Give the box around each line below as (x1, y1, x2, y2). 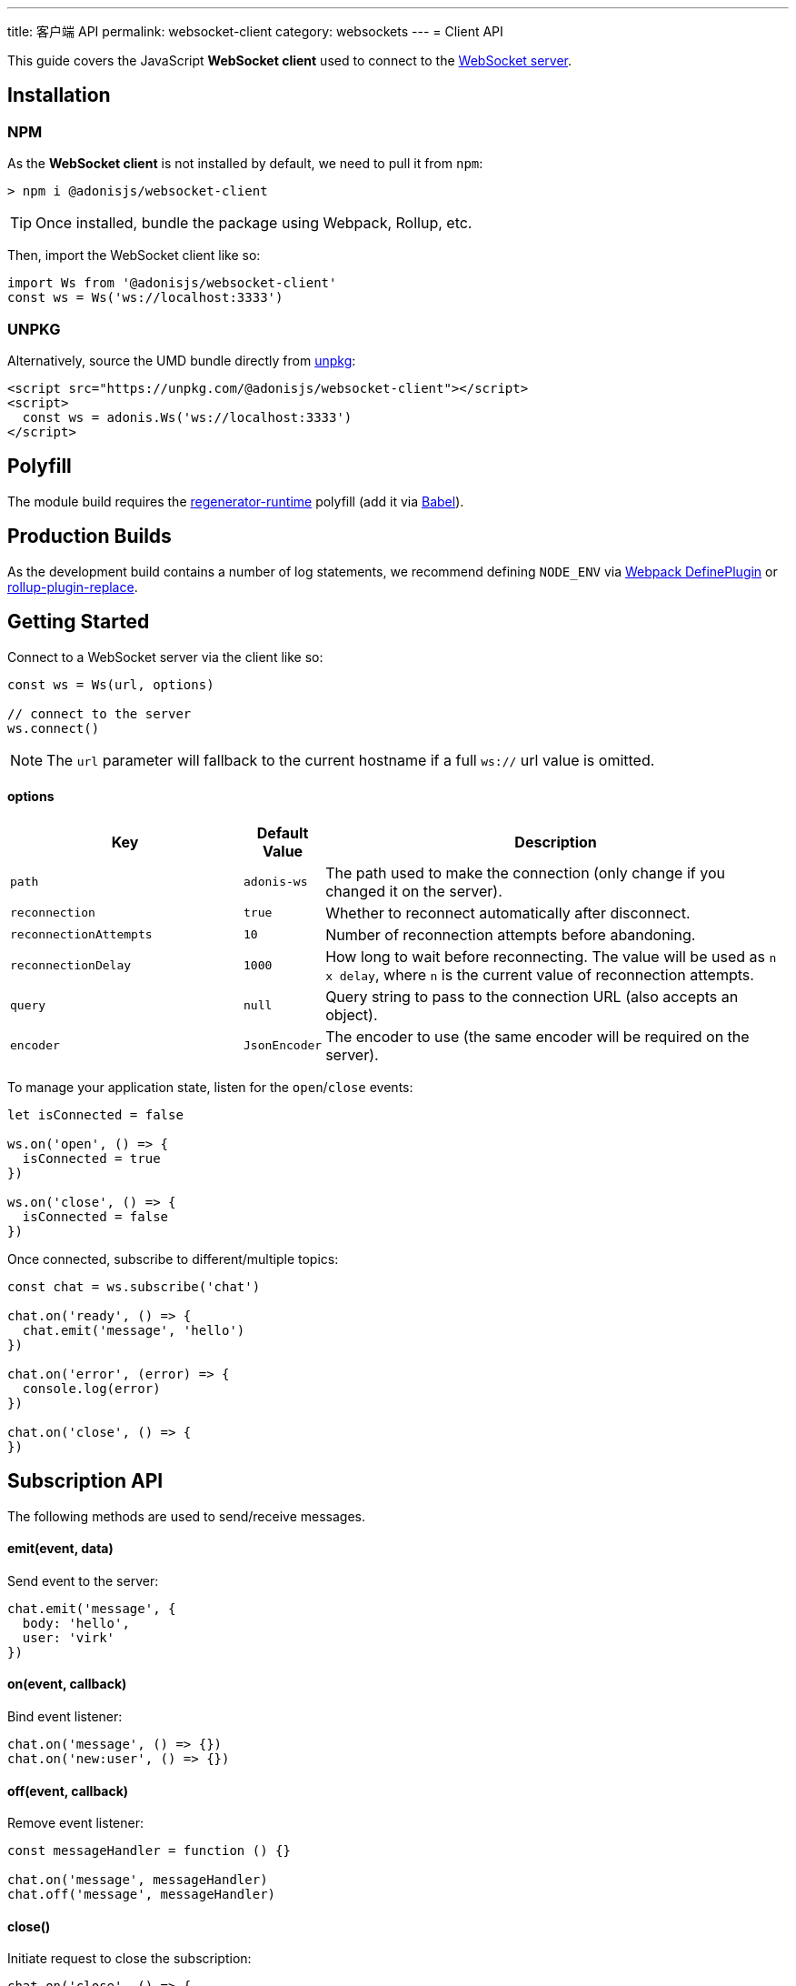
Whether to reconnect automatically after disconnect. (325, 903, 691, 922)
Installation (7, 84, 111, 107)
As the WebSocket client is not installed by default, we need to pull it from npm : (7, 155, 483, 172)
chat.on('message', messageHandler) (7, 1872, 268, 1888)
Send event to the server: (7, 1572, 159, 1589)
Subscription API (7, 1469, 164, 1493)
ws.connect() (7, 720, 100, 736)
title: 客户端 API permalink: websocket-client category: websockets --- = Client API (7, 24, 503, 39)
